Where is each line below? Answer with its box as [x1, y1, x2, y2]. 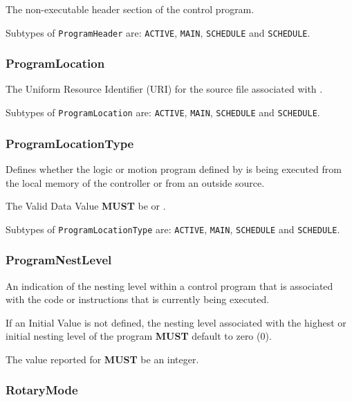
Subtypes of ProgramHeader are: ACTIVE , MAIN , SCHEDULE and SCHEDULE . [6, 25, 311, 39]
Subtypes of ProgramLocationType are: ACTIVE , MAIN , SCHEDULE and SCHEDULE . [6, 221, 340, 236]
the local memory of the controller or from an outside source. [6, 175, 265, 190]
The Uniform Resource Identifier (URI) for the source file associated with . [6, 82, 323, 96]
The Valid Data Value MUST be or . [6, 199, 166, 213]
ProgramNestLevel [6, 251, 112, 268]
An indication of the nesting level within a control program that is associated [6, 278, 333, 293]
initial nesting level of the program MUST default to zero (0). [6, 329, 272, 343]
